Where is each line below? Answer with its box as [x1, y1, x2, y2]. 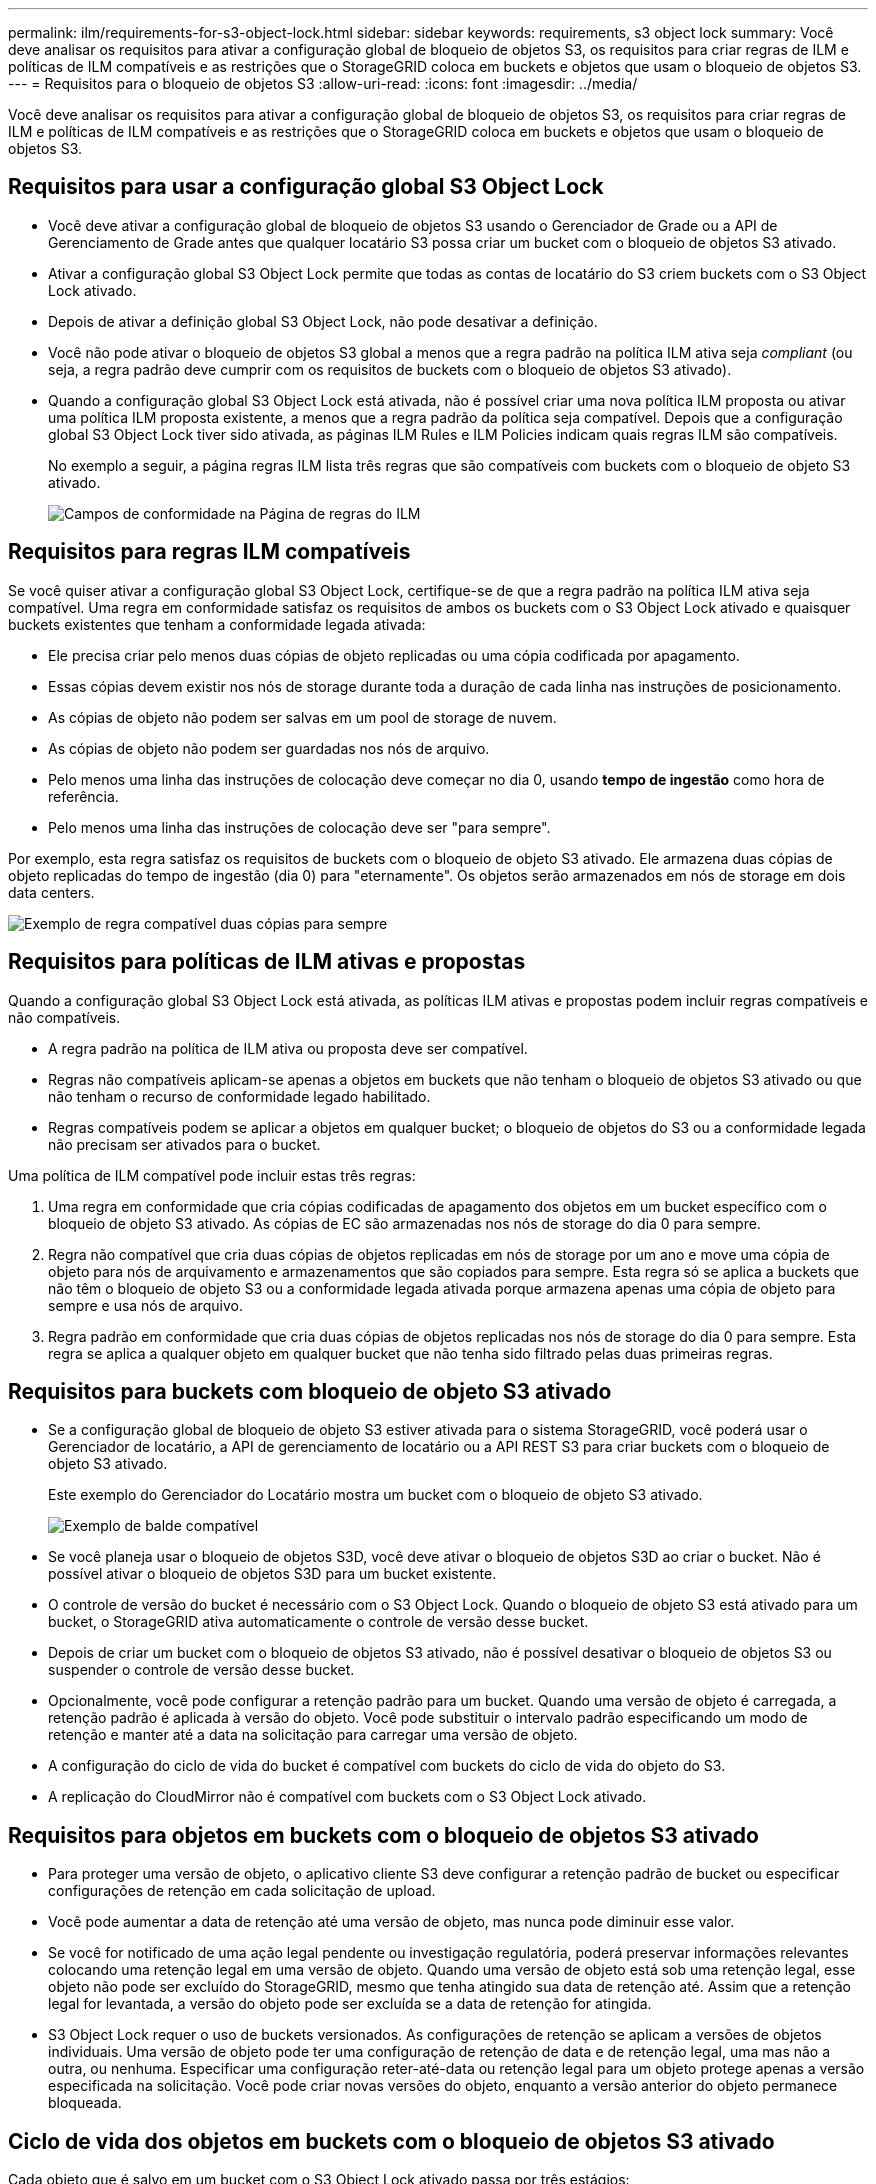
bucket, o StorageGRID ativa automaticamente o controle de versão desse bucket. [48, 1613, 589, 1631]
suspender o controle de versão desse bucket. [48, 1661, 355, 1679]
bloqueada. [48, 2094, 122, 2112]
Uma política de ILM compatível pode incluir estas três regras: [8, 1166, 416, 1184]
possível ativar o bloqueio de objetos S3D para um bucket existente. [48, 1565, 497, 1583]
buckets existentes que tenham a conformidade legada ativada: [8, 615, 426, 633]
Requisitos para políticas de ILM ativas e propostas [8, 949, 526, 975]
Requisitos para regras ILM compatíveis [8, 539, 411, 565]
